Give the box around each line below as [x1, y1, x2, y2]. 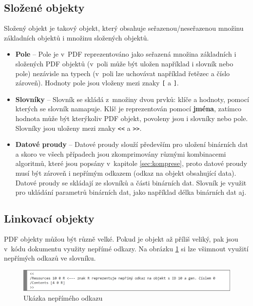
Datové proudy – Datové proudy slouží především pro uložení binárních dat [15, 139, 248, 149]
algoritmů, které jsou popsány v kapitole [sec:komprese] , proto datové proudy [15, 158, 247, 168]
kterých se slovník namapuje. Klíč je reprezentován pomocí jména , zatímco [15, 103, 241, 114]
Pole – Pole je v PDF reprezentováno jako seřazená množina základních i [15, 49, 236, 59]
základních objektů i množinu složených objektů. [4, 32, 149, 42]
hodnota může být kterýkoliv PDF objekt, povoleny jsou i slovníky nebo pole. [15, 113, 248, 123]
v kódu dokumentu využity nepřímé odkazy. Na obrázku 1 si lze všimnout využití [4, 243, 249, 253]
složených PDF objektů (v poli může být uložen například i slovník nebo [15, 58, 234, 68]
